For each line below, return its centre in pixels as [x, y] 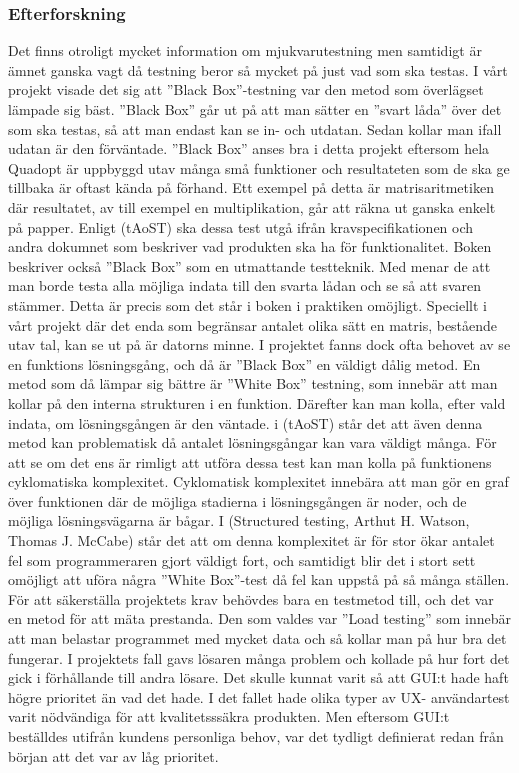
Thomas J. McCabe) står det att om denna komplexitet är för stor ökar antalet [251, 540]
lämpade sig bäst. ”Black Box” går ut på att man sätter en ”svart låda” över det [255, 109]
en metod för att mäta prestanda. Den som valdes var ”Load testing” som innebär [259, 618]
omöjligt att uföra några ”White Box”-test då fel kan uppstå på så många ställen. [259, 579]
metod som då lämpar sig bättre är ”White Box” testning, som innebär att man [253, 383]
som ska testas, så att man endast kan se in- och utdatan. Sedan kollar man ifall [255, 128]
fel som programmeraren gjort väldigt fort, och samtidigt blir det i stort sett [242, 559]
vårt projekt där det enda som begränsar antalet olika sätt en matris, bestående [253, 324]
